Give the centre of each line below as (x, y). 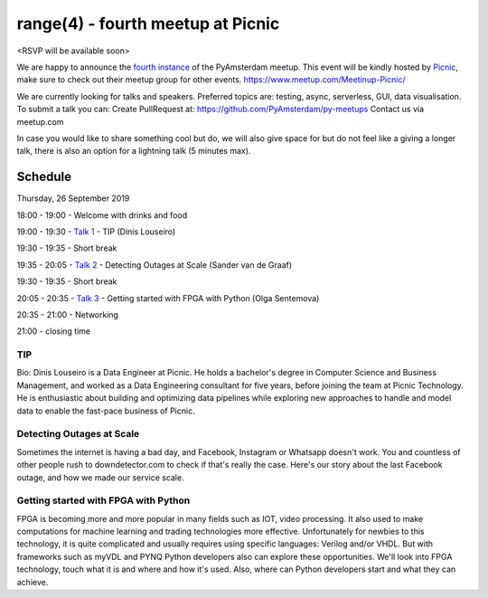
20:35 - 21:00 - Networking (68, 314)
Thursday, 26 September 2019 (73, 198)
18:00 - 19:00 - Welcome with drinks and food (102, 215)
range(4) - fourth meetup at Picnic (148, 24)
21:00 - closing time (53, 331)
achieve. (33, 582)
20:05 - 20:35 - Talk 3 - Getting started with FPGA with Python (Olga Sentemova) (168, 298)
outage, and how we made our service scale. (100, 477)
